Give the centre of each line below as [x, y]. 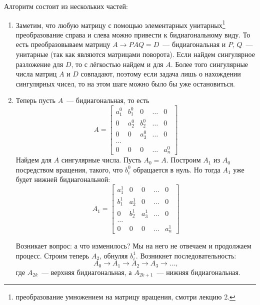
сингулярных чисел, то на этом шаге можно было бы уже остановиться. [125, 83]
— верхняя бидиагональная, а [87, 272]
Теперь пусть [35, 100]
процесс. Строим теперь [52, 255]
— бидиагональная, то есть [108, 100]
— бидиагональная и [194, 44]
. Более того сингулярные [209, 64]
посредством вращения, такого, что [69, 169]
